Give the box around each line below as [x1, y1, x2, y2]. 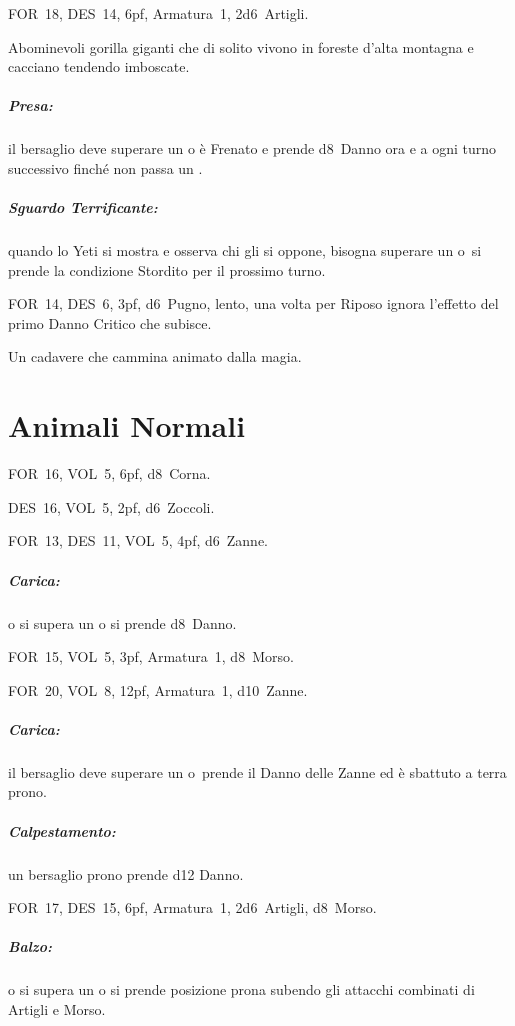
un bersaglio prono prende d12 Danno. [8, 863, 244, 884]
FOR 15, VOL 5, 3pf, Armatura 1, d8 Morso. [8, 646, 294, 667]
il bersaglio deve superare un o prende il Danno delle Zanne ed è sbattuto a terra [8, 761, 507, 782]
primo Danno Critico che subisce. [8, 312, 212, 333]
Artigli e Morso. [8, 998, 106, 1019]
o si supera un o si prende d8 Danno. [8, 612, 237, 633]
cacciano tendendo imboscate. [8, 56, 190, 77]
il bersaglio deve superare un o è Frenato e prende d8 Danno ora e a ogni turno [8, 138, 497, 159]
